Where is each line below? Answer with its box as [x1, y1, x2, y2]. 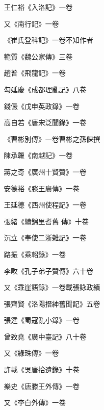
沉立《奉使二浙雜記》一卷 [4, 232, 86, 243]
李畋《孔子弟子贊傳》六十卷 [4, 265, 93, 276]
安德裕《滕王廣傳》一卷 [4, 183, 79, 193]
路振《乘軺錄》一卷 [4, 249, 66, 259]
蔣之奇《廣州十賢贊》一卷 [4, 166, 86, 177]
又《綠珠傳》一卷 [4, 348, 59, 358]
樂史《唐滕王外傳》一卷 [4, 381, 79, 391]
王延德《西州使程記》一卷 [4, 200, 86, 210]
